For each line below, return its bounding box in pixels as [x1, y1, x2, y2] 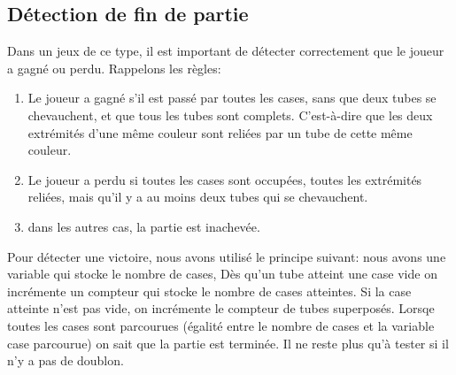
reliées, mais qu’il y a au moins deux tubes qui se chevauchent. [27, 187, 368, 206]
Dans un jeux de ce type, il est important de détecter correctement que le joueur [7, 42, 444, 60]
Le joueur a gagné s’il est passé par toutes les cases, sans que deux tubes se [27, 88, 437, 107]
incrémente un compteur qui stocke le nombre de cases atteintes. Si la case [7, 281, 412, 300]
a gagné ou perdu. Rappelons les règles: [7, 58, 221, 77]
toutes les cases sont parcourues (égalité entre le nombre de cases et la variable [7, 316, 435, 334]
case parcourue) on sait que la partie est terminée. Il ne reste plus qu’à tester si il [7, 333, 449, 352]
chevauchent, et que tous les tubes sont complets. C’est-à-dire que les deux [27, 105, 433, 124]
